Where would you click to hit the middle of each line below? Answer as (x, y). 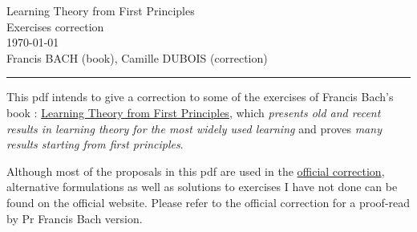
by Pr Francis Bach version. (75, 218)
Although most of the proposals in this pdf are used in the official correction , (196, 171)
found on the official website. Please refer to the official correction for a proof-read (208, 202)
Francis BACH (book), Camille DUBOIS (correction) (137, 57)
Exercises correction (55, 26)
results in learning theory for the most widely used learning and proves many (194, 128)
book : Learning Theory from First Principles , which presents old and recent (194, 112)
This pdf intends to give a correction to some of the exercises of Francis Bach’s (200, 97)
